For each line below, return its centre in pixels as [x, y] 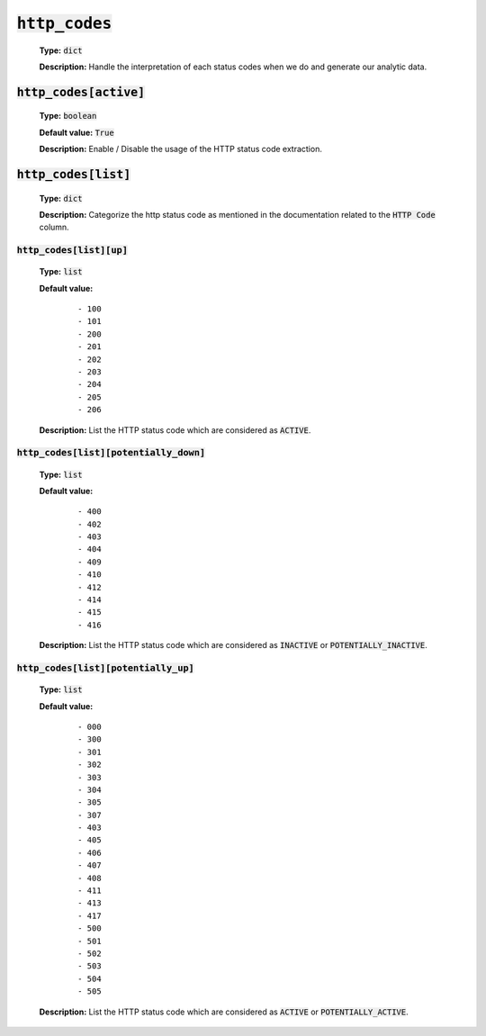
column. [54, 227]
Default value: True [76, 132]
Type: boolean [68, 116]
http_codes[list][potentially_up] [106, 668]
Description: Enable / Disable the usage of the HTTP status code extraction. [181, 149]
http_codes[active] [81, 92]
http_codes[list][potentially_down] [111, 453]
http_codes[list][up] [72, 250]
